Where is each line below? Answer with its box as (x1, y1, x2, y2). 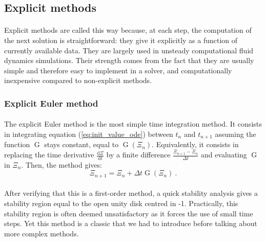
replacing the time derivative (4, 149, 94, 160)
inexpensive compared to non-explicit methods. (4, 75, 152, 86)
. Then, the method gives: (21, 159, 102, 170)
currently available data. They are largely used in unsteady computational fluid (4, 45, 254, 55)
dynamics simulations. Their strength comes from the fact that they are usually (4, 55, 254, 66)
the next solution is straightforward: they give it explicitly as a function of (4, 34, 238, 45)
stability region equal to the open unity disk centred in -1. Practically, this (4, 198, 238, 209)
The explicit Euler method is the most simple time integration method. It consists (4, 118, 262, 129)
